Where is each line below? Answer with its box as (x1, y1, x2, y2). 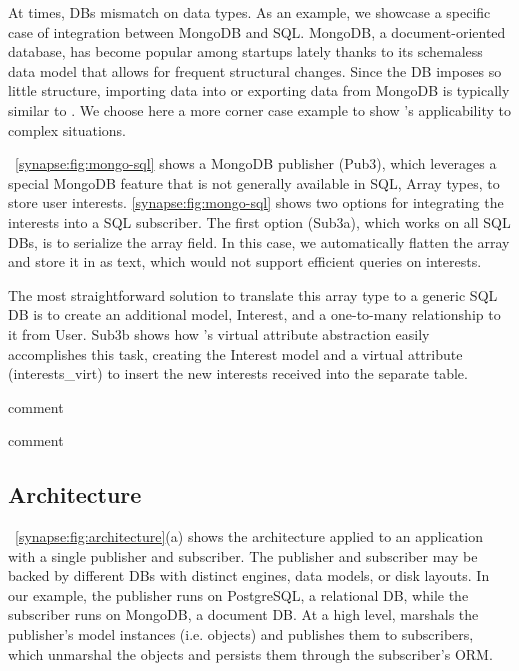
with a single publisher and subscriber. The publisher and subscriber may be (8, 545, 478, 566)
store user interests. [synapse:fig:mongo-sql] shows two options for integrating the (8, 192, 504, 213)
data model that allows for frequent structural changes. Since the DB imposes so (8, 60, 502, 81)
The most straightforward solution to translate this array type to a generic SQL (8, 284, 498, 305)
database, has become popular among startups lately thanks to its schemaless (8, 41, 483, 62)
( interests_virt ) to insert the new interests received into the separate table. (8, 363, 468, 384)
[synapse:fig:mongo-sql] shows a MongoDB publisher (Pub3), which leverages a (15, 153, 497, 174)
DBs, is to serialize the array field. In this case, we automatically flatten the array (8, 231, 510, 252)
